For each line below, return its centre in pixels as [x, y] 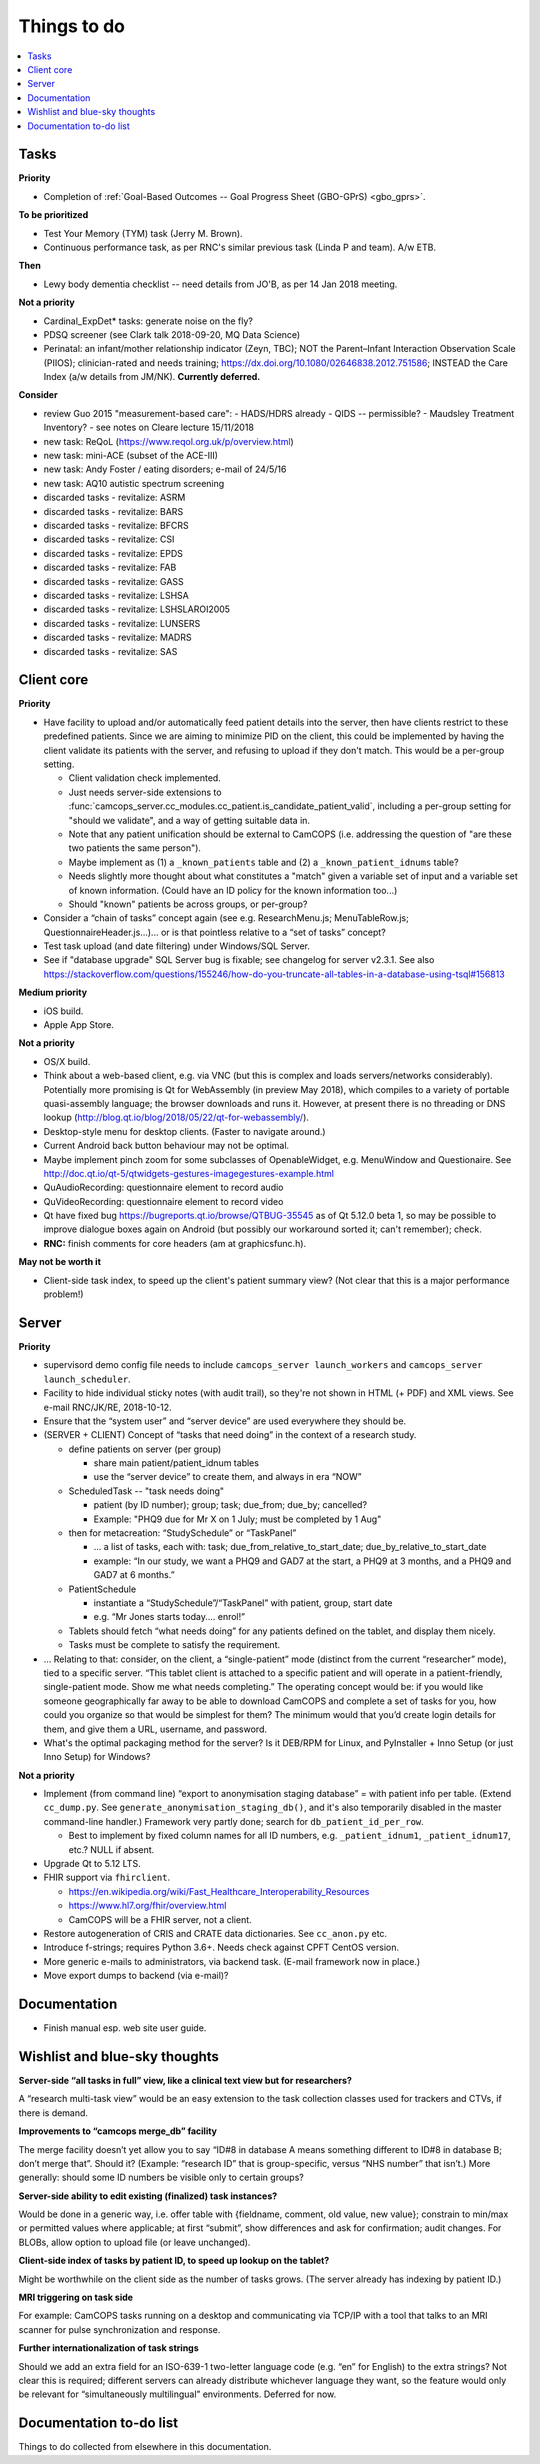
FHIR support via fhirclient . [106, 1877]
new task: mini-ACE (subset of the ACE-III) [131, 456]
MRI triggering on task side [76, 2297]
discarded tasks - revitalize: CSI [109, 539]
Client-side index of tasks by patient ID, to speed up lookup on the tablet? [174, 2261]
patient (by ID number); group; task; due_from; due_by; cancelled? [230, 1505]
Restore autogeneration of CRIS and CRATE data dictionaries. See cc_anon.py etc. [215, 1933]
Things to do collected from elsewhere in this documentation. [145, 2447]
